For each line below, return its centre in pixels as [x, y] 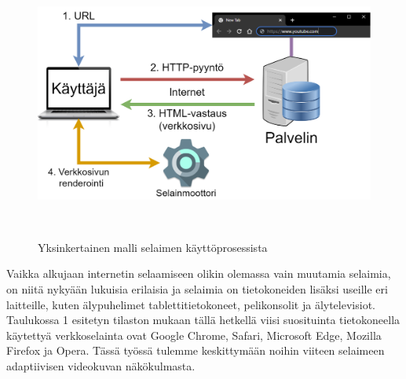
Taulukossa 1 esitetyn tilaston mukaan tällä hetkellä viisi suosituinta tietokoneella [203, 320]
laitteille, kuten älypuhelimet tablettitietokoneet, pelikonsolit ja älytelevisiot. [191, 304]
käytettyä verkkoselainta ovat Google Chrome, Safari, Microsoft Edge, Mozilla [194, 335]
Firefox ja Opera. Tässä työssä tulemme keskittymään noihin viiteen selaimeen [196, 350]
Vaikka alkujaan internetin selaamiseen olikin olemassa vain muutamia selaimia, [199, 273]
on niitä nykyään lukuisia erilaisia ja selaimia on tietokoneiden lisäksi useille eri [197, 288]
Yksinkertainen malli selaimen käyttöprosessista [153, 247]
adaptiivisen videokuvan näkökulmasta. [101, 365]
